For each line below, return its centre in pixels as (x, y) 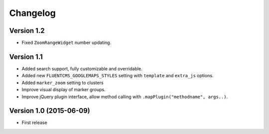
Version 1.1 (26, 57)
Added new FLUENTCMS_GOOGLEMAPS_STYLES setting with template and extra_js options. (118, 76)
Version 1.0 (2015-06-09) (50, 111)
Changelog (32, 13)
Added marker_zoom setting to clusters (63, 83)
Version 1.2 (27, 31)
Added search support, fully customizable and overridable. (82, 68)
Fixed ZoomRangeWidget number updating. (67, 43)
